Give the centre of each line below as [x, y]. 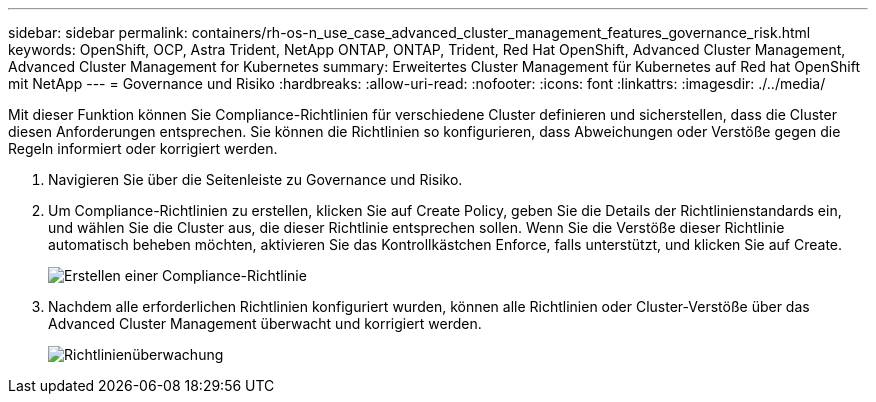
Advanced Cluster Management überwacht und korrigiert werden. [265, 323]
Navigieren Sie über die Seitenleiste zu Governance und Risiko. [255, 179]
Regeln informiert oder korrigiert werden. [143, 148]
